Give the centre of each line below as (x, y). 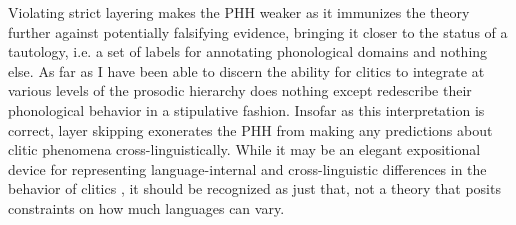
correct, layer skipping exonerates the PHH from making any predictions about (250, 129)
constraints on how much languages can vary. (146, 207)
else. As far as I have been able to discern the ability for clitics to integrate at (246, 70)
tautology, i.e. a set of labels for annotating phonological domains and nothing (248, 51)
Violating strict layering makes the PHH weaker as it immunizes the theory (239, 12)
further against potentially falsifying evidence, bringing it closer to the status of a (258, 31)
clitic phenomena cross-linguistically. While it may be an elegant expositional (244, 149)
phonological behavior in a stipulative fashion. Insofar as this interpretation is (246, 109)
